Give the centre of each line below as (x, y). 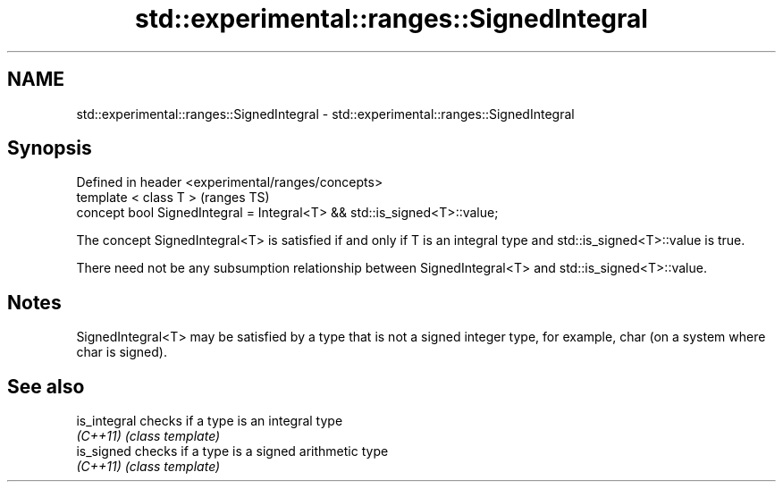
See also (46, 386)
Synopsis (50, 148)
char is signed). (122, 352)
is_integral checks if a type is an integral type (210, 421)
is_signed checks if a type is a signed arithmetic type (232, 451)
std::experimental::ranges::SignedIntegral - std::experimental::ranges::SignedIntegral (325, 114)
